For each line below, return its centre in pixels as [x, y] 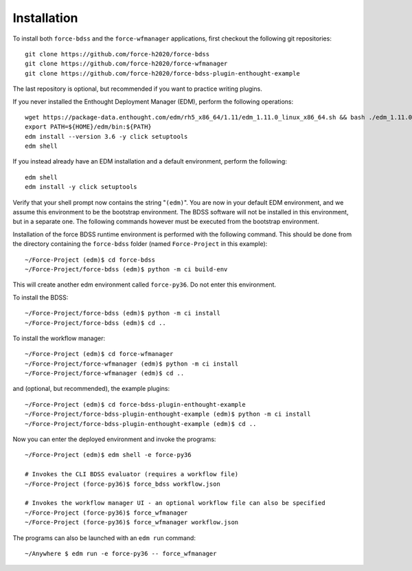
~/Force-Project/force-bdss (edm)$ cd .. [95, 323]
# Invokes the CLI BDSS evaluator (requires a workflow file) [132, 474]
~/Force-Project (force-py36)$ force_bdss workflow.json [123, 484]
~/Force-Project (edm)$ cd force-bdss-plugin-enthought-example [136, 404]
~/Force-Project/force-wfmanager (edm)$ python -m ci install [132, 363]
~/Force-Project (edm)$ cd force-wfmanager [99, 354]
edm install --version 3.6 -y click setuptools [106, 136]
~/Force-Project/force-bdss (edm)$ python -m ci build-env [126, 269]
